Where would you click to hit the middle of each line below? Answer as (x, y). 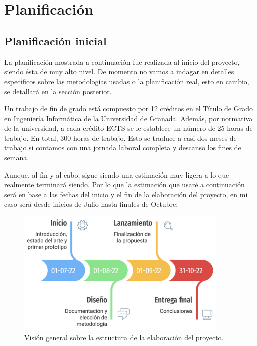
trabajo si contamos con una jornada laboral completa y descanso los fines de (123, 148)
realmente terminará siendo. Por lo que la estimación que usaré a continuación (124, 184)
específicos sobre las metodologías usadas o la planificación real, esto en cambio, (127, 81)
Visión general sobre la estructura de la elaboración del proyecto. (124, 337)
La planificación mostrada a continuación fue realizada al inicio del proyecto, (122, 62)
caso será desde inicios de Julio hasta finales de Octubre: (91, 204)
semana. (17, 157)
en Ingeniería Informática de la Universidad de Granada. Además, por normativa (128, 118)
